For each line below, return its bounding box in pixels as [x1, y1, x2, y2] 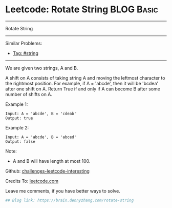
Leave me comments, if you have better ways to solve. [5, 187, 120, 194]
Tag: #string [12, 50, 38, 56]
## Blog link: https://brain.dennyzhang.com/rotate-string [5, 198, 134, 203]
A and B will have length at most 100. [12, 158, 91, 164]
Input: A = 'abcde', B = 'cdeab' [5, 111, 77, 116]
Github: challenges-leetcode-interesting [5, 168, 90, 174]
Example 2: [5, 124, 29, 130]
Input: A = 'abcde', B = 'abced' [5, 135, 77, 140]
